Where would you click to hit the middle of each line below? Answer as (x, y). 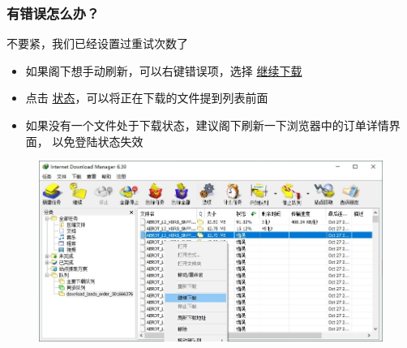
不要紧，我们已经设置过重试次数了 (97, 43)
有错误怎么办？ (53, 13)
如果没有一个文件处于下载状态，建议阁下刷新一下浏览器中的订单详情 (207, 125)
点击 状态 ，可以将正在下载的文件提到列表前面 (147, 98)
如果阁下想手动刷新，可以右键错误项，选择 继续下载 (164, 70)
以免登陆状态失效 (98, 141)
